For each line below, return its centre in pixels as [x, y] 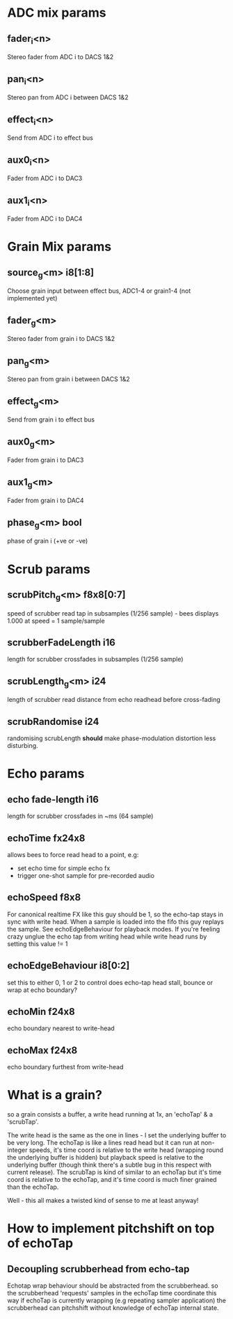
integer [17, 1150]
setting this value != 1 [38, 943]
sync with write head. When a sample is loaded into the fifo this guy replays [115, 921]
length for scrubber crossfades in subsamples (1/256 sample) [95, 659]
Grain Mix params [59, 247]
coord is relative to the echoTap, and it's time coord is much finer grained [112, 1180]
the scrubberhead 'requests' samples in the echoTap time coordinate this [112, 1293]
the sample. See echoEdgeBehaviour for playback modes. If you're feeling [114, 929]
